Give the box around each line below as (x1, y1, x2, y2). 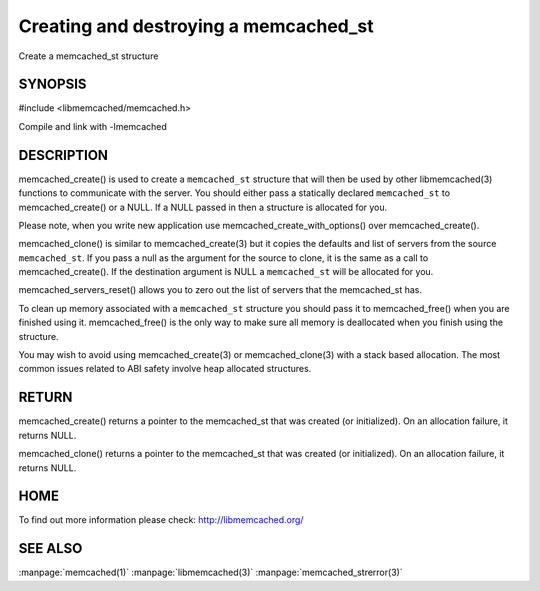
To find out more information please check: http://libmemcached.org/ (18, 514, 304, 526)
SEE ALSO (18, 540, 83, 557)
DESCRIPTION (18, 146, 109, 164)
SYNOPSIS (18, 76, 87, 93)
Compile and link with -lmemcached (18, 120, 167, 132)
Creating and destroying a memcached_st (18, 15, 374, 37)
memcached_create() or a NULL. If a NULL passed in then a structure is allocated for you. (18, 201, 388, 213)
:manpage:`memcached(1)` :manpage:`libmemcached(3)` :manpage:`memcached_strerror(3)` (18, 566, 404, 579)
